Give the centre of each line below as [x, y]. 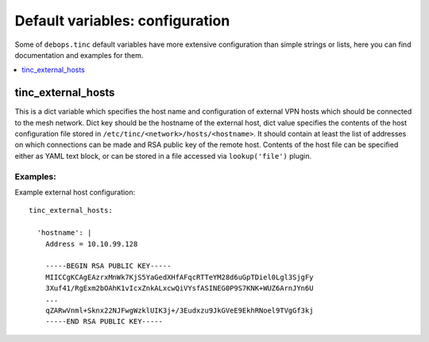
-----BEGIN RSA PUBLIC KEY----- [108, 266]
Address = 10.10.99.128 [91, 244]
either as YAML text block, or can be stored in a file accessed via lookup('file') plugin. [163, 156]
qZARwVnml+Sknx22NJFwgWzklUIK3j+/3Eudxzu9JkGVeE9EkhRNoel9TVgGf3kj [179, 310]
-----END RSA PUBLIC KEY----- [104, 322]
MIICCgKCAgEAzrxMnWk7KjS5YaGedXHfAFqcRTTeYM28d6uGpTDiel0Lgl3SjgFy [179, 277]
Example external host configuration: [75, 192]
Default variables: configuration [122, 21]
